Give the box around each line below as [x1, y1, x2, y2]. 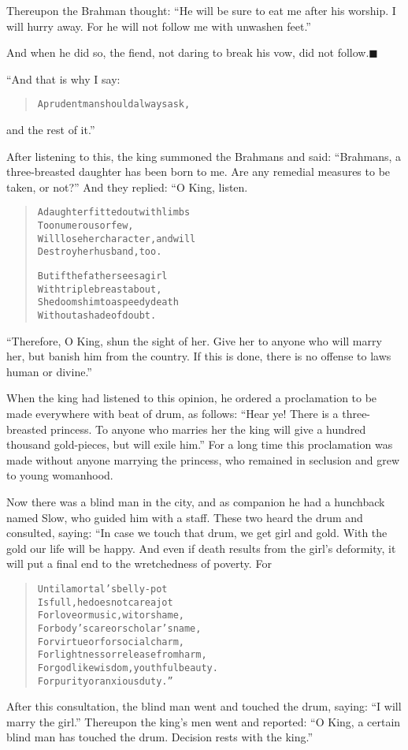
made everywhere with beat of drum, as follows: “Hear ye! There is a [6, 405, 339, 422]
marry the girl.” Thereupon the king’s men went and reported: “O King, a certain [6, 713, 401, 729]
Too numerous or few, [37, 220, 134, 232]
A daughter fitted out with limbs [37, 207, 191, 218]
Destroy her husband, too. [37, 246, 162, 258]
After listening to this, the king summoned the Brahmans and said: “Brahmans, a [6, 147, 402, 164]
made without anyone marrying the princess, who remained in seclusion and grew [6, 451, 400, 468]
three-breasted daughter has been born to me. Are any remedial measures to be [6, 163, 391, 180]
